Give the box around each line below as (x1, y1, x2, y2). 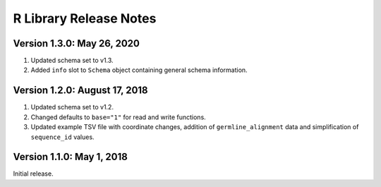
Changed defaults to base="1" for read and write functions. (30, 113, 206, 121)
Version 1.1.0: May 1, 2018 (13, 151, 128, 163)
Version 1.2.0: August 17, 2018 (13, 85, 148, 97)
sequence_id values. (30, 133, 95, 141)
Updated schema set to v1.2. (30, 103, 114, 111)
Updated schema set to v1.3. (30, 56, 114, 65)
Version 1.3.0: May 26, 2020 (13, 37, 140, 49)
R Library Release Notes (13, 11, 157, 26)
